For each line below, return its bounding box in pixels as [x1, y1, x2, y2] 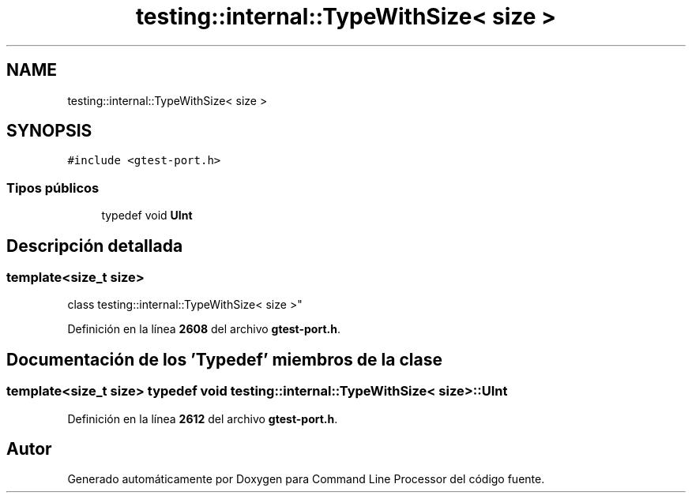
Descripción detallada [6, 235, 183, 256]
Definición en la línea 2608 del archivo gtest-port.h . [67, 322, 340, 336]
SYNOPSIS [6, 121, 92, 141]
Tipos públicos [6, 179, 100, 196]
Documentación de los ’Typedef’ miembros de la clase [6, 349, 442, 370]
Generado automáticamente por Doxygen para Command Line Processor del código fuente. [67, 472, 545, 486]
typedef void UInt [101, 208, 193, 223]
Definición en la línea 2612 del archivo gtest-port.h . [67, 411, 338, 426]
